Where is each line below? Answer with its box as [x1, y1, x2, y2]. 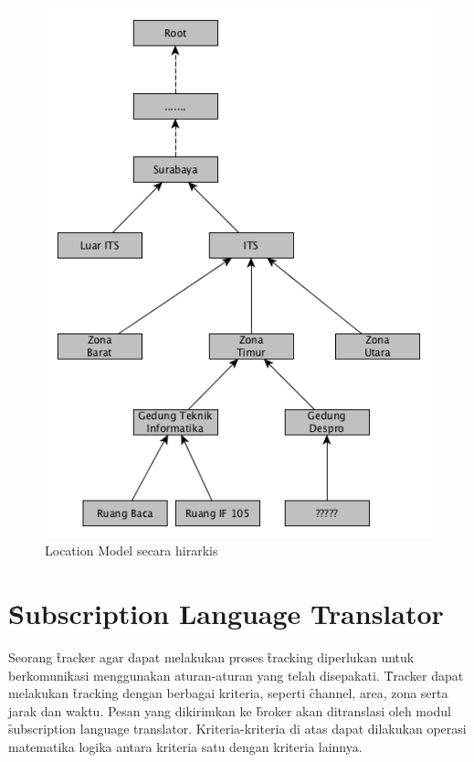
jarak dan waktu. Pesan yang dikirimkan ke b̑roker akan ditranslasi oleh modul [8, 701, 451, 720]
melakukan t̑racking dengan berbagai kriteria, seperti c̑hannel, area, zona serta [8, 683, 448, 703]
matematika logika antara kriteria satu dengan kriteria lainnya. [8, 736, 363, 756]
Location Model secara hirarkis [45, 541, 218, 560]
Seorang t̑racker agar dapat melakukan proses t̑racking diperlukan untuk [8, 648, 415, 666]
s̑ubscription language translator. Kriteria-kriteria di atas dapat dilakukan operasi [8, 719, 467, 738]
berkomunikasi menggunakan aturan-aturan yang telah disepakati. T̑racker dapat [8, 665, 464, 684]
